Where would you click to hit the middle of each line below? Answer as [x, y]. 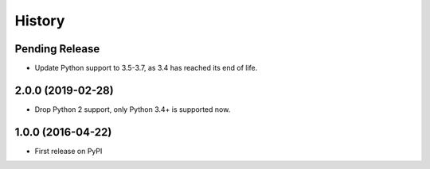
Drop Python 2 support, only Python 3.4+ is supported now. [133, 109]
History [40, 21]
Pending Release [57, 49]
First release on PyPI [68, 151]
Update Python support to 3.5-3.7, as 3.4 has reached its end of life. [146, 68]
